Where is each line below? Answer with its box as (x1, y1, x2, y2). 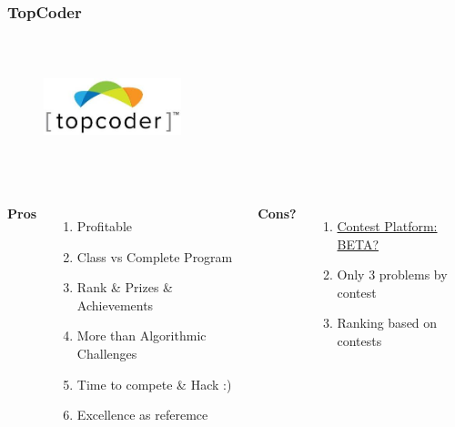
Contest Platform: (337, 216, 438, 235)
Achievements (76, 295, 154, 314)
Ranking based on (337, 313, 438, 332)
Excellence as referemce (76, 405, 208, 424)
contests (337, 330, 382, 350)
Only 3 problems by (337, 265, 448, 284)
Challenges (76, 343, 137, 362)
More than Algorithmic (76, 326, 207, 345)
